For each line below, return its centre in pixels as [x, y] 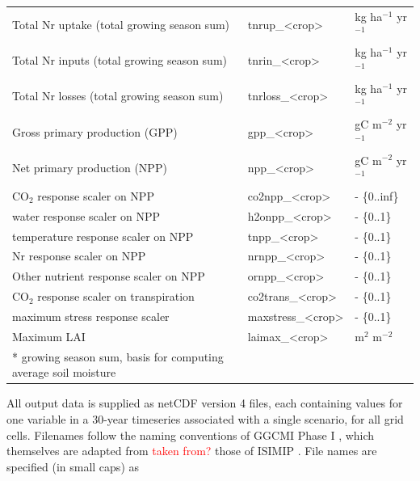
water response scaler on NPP [86, 215]
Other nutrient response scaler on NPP [109, 276]
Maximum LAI [49, 336]
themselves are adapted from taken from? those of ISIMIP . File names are [192, 451]
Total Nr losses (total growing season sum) [118, 96]
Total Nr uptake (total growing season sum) [121, 24]
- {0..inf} [377, 195]
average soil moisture [64, 372]
